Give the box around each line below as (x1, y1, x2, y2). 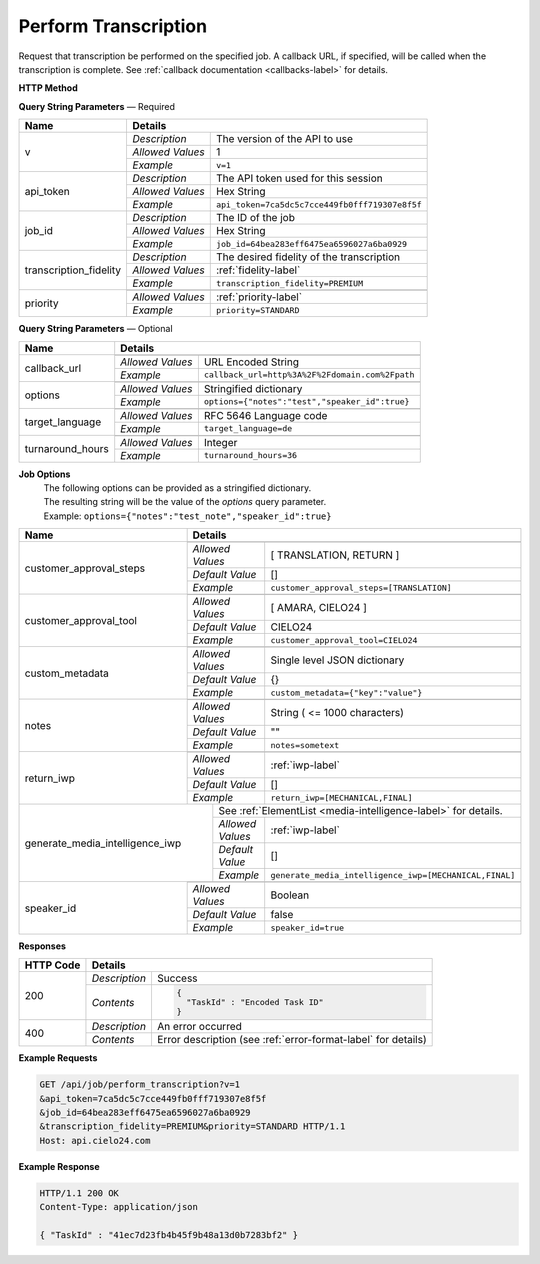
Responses (18, 940, 67, 952)
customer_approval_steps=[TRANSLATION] (270, 582, 452, 593)
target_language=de (203, 423, 293, 434)
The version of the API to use (215, 132, 354, 146)
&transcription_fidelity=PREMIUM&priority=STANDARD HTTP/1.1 (39, 1121, 346, 1132)
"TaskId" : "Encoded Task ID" (186, 997, 324, 1008)
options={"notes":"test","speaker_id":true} (203, 396, 410, 407)
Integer (203, 435, 238, 449)
